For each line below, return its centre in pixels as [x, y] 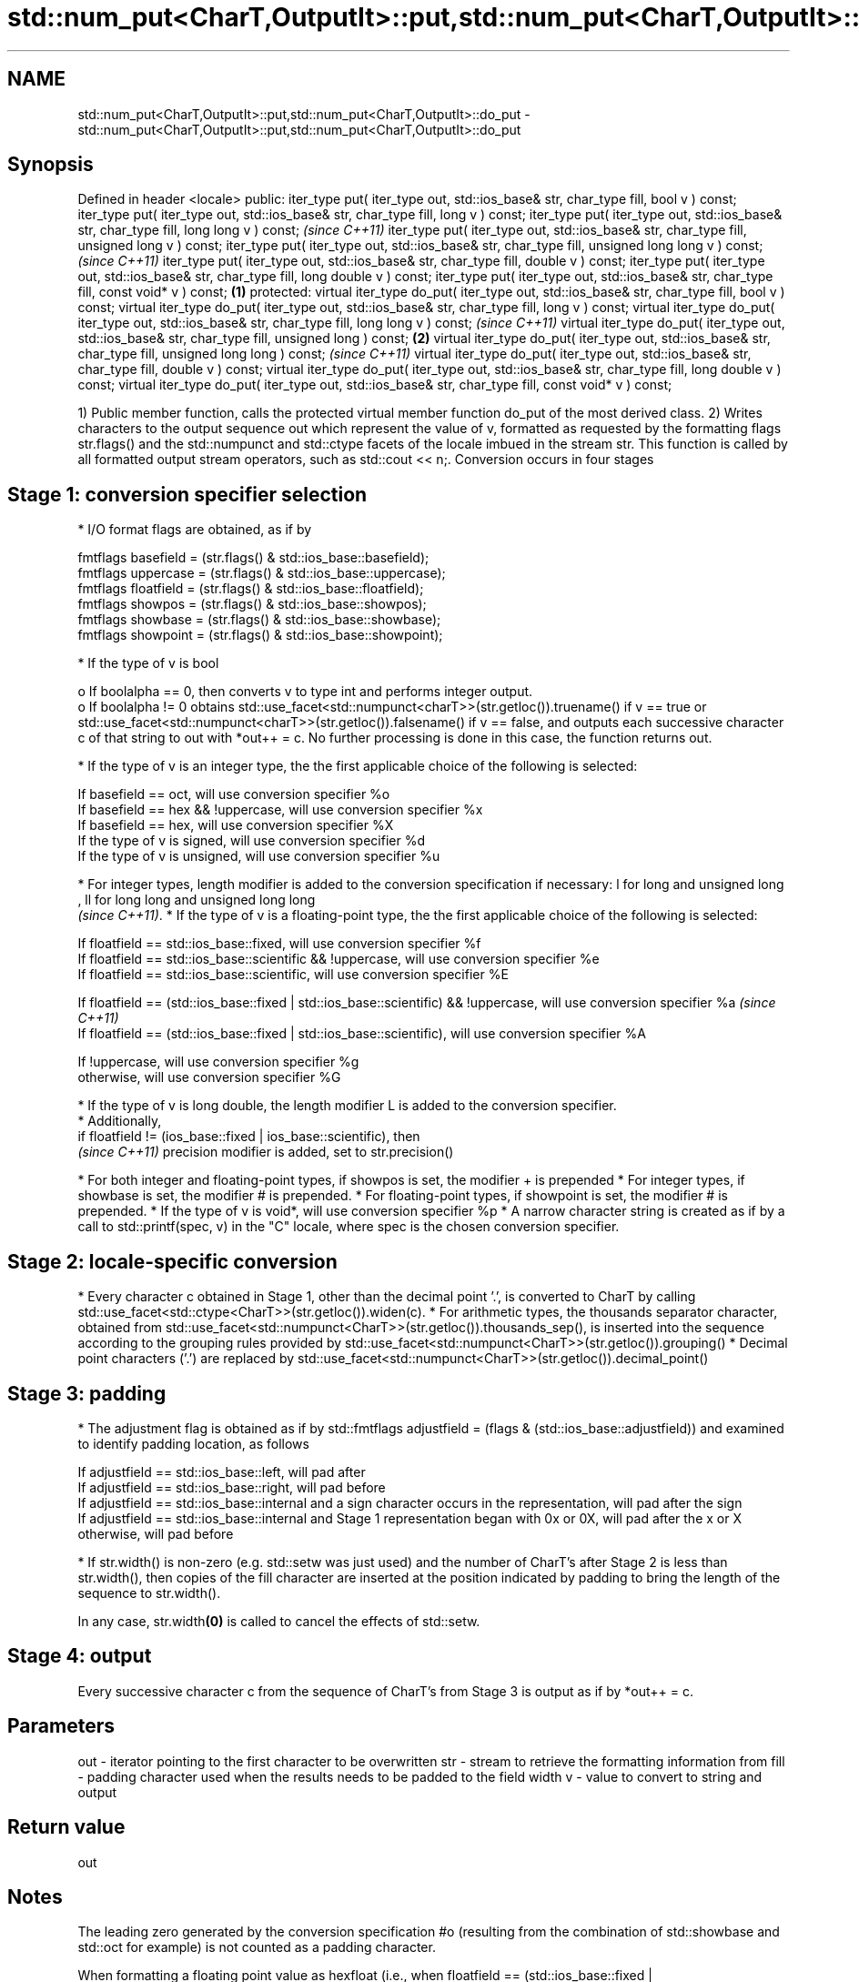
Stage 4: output [80, 1656]
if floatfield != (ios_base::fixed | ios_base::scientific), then [249, 1137]
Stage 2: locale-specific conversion [172, 1261]
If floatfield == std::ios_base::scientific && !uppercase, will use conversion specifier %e [339, 959]
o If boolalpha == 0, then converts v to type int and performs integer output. [305, 692]
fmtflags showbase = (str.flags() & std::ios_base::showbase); [259, 620]
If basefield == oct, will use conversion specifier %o [234, 794]
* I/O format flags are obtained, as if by [195, 530]
